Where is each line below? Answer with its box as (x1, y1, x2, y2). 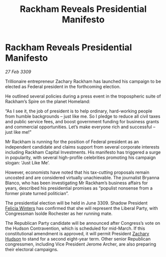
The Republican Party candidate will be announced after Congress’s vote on (5, 220, 161, 226)
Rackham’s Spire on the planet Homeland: (5, 98, 91, 104)
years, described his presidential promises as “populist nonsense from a (5, 185, 153, 191)
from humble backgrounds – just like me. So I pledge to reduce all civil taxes (5, 113, 161, 119)
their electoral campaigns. (5, 246, 58, 252)
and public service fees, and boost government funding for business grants (5, 118, 160, 124)
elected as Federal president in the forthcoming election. (5, 83, 121, 90)
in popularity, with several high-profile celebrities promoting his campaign (5, 154, 156, 160)
